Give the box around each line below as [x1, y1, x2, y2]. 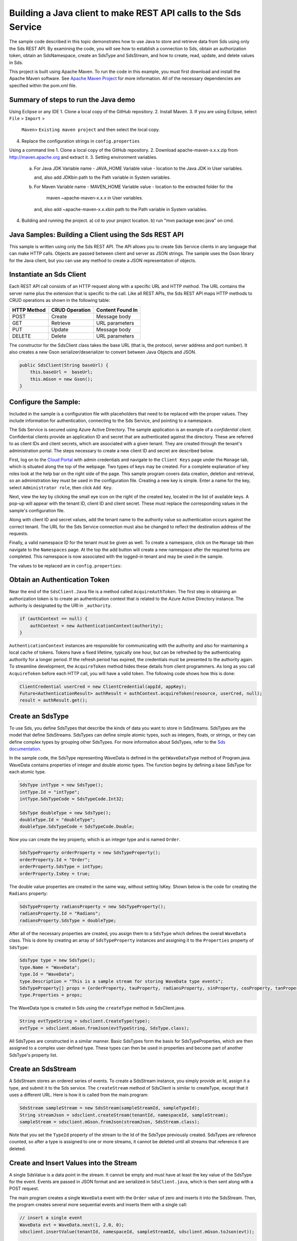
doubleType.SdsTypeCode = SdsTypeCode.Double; [19, 824, 135, 829]
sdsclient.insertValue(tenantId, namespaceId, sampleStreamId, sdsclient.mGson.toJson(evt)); [19, 1229, 255, 1235]
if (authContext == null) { [19, 616, 88, 621]
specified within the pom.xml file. [9, 82, 77, 88]
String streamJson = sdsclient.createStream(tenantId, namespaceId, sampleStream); [19, 1112, 229, 1118]
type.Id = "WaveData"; [19, 971, 75, 977]
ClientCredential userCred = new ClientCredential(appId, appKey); [19, 684, 187, 689]
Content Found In [96, 306, 138, 313]
